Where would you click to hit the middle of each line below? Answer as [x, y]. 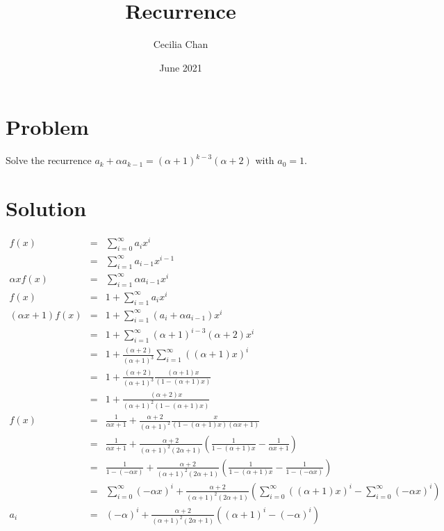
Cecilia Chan [181, 44]
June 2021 [181, 67]
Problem [47, 127]
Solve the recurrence [49, 160]
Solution [46, 208]
